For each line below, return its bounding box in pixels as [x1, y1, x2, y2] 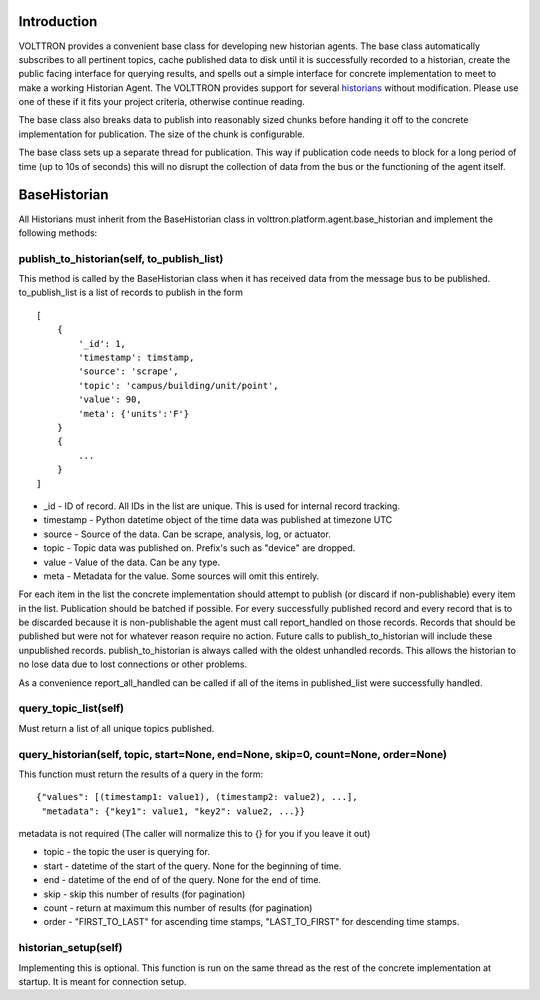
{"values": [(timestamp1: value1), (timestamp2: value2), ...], [36, 791, 359, 803]
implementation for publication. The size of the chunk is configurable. [18, 128, 305, 140]
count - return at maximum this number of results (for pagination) [43, 902, 313, 914]
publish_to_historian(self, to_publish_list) [18, 251, 224, 265]
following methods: [18, 226, 98, 239]
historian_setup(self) [18, 941, 123, 955]
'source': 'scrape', [78, 366, 179, 377]
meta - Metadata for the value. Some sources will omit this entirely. [43, 570, 320, 582]
